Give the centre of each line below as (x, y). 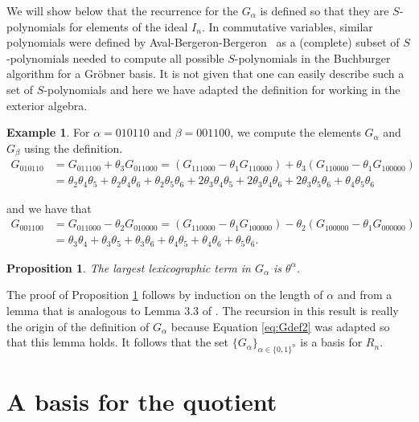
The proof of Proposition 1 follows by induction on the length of (165, 295)
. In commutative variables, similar (287, 26)
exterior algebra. (47, 105)
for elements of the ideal (128, 26)
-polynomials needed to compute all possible (115, 57)
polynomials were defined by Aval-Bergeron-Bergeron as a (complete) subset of (203, 42)
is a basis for (331, 342)
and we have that (49, 208)
